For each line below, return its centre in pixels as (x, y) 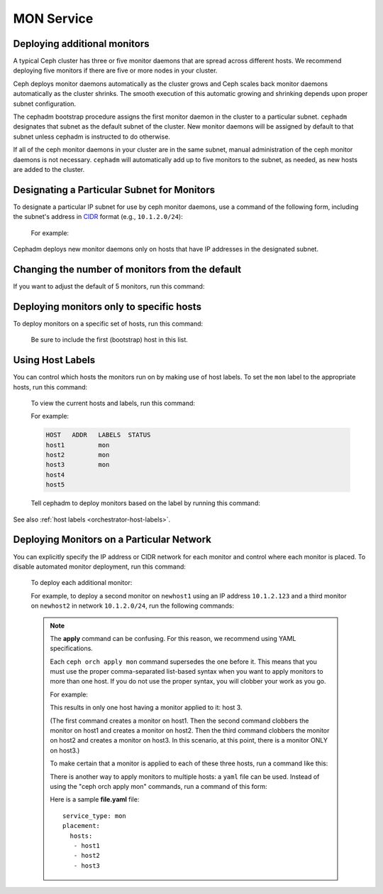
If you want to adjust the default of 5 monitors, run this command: (109, 286)
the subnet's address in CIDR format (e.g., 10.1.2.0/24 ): (98, 217)
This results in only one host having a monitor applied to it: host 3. (146, 708)
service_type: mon (95, 816)
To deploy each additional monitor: (82, 583)
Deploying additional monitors (81, 44)
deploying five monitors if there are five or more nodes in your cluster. (115, 70)
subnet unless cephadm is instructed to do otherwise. (91, 136)
